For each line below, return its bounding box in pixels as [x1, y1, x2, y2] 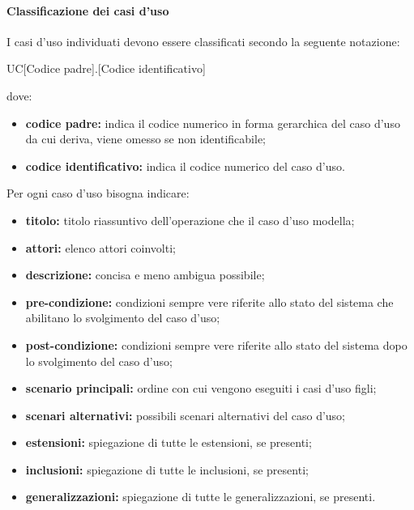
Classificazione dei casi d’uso [6, 2, 169, 19]
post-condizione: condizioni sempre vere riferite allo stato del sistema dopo [25, 336, 408, 353]
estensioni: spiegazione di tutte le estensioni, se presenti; [25, 434, 312, 451]
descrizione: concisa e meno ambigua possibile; [25, 266, 265, 283]
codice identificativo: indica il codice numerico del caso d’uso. [25, 157, 345, 174]
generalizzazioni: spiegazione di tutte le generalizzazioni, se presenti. [25, 488, 376, 505]
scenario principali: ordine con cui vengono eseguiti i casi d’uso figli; [25, 380, 377, 397]
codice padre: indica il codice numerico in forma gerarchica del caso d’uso [25, 114, 400, 131]
